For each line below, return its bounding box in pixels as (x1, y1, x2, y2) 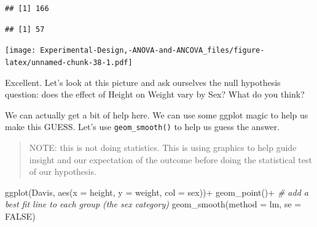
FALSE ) (5, 209, 36, 222)
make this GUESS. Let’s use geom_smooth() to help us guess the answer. (5, 120, 280, 133)
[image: (5, 46, 36, 55)
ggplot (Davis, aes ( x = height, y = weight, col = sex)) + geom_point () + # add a (5, 185, 308, 198)
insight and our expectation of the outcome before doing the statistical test (29, 153, 312, 166)
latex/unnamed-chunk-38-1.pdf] (5, 58, 133, 67)
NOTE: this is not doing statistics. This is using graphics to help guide (29, 140, 297, 153)
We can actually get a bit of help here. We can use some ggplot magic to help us (5, 108, 308, 121)
